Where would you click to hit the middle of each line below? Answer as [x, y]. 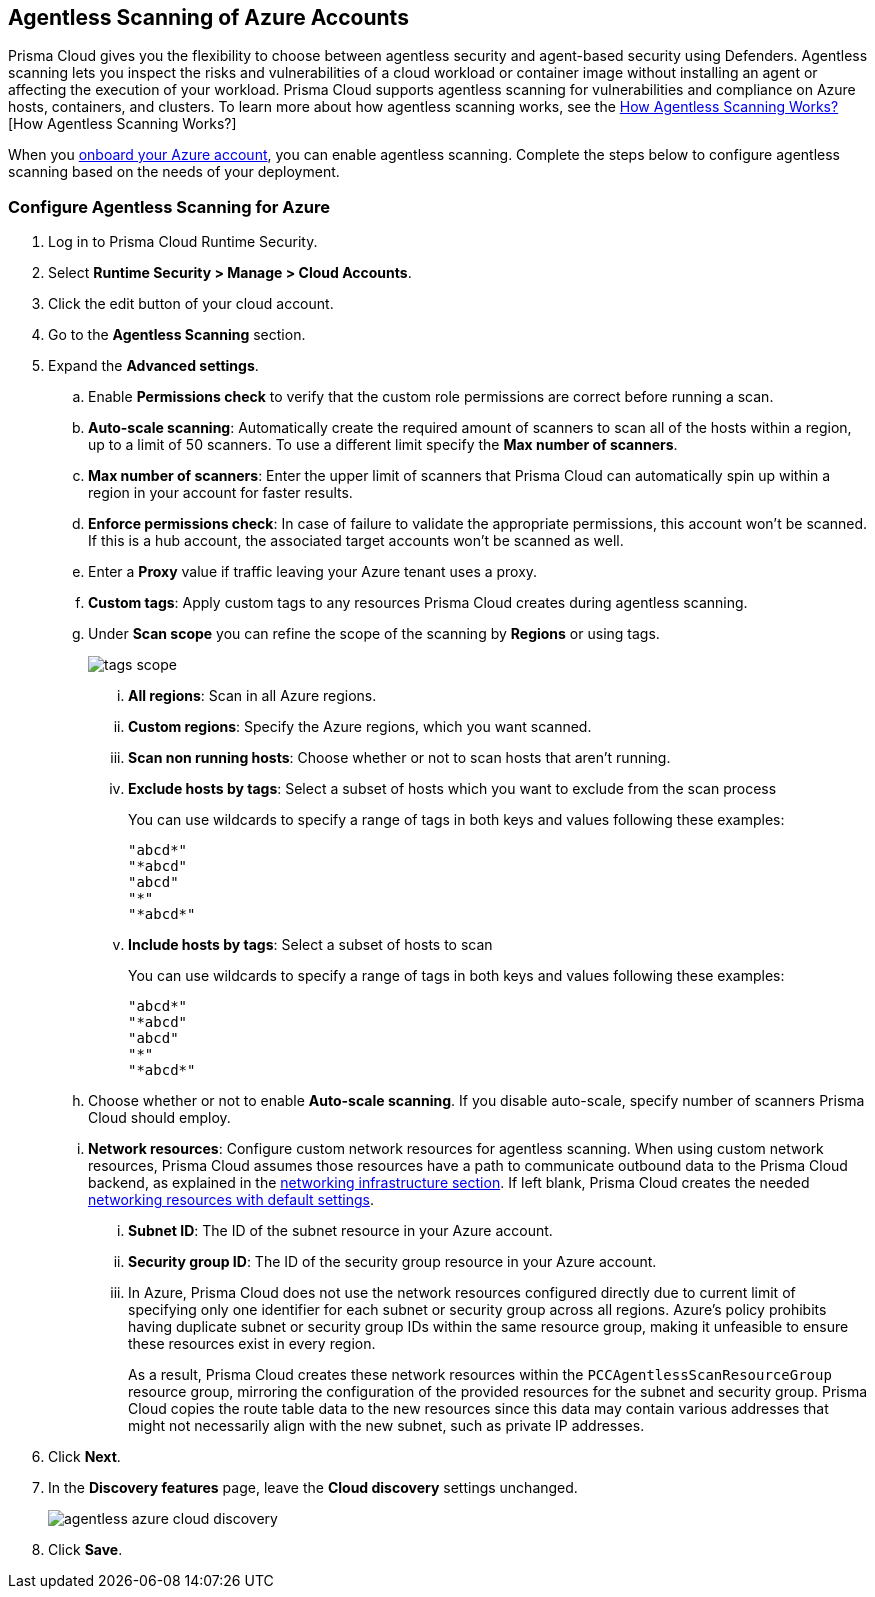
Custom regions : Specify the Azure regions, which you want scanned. [360, 727]
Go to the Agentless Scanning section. [177, 335]
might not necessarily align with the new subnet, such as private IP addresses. [386, 1426]
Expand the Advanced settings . [153, 366]
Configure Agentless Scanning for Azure [169, 206]
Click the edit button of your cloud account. [191, 304]
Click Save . [85, 1550]
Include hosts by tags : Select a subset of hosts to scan [310, 945]
